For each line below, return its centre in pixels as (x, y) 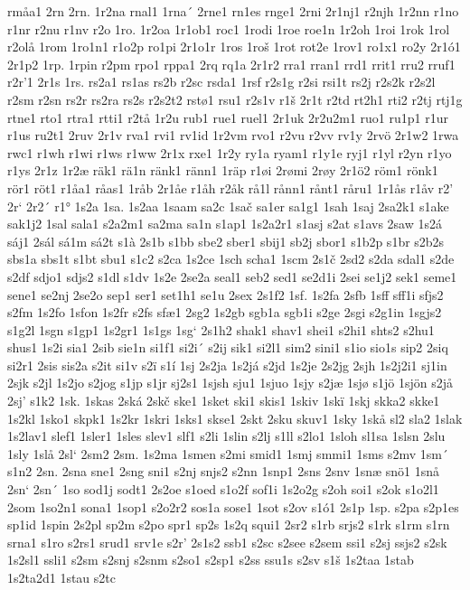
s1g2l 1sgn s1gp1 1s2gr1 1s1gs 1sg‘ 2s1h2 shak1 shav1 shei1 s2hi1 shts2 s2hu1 (221, 329)
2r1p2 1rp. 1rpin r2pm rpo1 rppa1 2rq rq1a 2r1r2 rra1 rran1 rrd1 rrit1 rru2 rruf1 (231, 64)
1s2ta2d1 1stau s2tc (61, 577)
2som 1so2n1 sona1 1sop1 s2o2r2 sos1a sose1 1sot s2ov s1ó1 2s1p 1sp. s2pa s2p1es (233, 506)
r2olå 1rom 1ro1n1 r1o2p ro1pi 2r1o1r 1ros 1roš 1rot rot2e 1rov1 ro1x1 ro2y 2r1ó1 (234, 47)
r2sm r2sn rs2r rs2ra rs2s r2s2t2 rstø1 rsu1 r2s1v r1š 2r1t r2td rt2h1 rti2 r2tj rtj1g (235, 99)
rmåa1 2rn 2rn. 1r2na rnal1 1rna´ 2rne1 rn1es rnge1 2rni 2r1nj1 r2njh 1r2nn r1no (233, 11)
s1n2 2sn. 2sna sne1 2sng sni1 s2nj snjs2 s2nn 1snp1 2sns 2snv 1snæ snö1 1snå (224, 471)
